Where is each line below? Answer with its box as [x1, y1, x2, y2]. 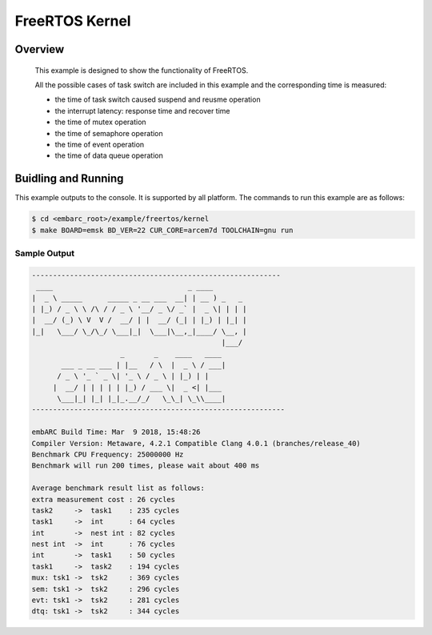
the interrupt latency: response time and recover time [54, 106, 231, 115]
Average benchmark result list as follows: [31, 484, 206, 492]
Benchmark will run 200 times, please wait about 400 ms [31, 461, 260, 470]
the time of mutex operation [54, 117, 147, 127]
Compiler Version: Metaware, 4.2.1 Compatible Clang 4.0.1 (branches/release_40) [31, 439, 362, 448]
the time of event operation [54, 139, 145, 149]
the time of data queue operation [54, 151, 163, 160]
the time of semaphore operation [54, 128, 163, 138]
